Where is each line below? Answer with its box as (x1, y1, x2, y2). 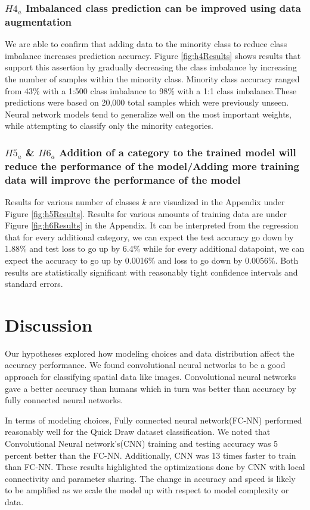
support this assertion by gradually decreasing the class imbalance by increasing (5, 61, 297, 73)
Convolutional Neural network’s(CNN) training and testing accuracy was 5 (5, 437, 278, 449)
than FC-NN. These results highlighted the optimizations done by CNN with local (5, 460, 305, 473)
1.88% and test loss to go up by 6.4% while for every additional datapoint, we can (5, 242, 305, 255)
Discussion (5, 312, 92, 336)
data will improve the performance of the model (5, 172, 241, 187)
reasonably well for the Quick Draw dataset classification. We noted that (5, 425, 271, 438)
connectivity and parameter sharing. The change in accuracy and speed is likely (5, 472, 296, 484)
